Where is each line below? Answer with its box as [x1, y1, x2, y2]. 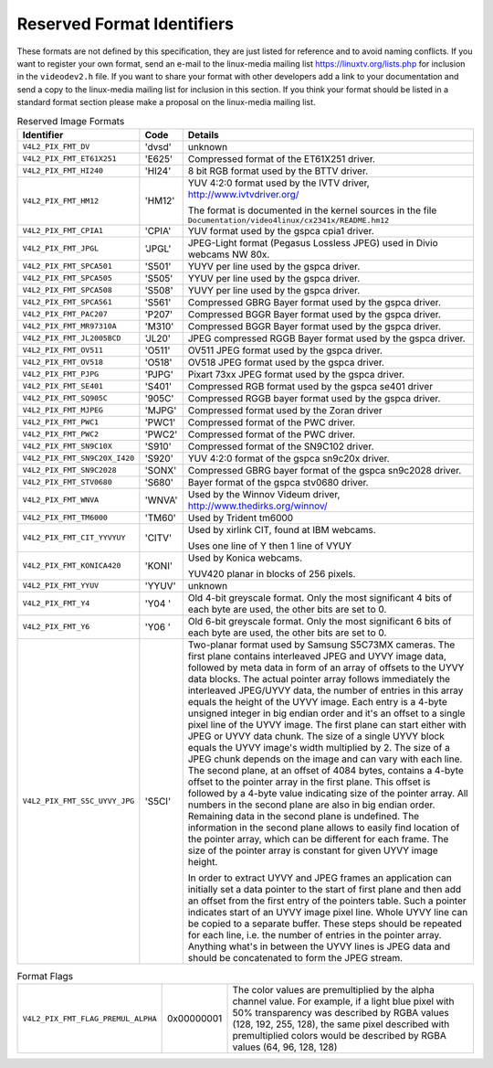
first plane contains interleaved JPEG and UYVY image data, [187, 649, 447, 662]
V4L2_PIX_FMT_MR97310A [22, 321, 118, 331]
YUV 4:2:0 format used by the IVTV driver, [187, 176, 370, 189]
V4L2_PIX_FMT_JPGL [22, 243, 100, 253]
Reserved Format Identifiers [16, 14, 235, 34]
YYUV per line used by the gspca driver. [187, 272, 361, 284]
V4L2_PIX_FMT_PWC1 [22, 417, 100, 427]
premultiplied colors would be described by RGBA [232, 1030, 446, 1042]
